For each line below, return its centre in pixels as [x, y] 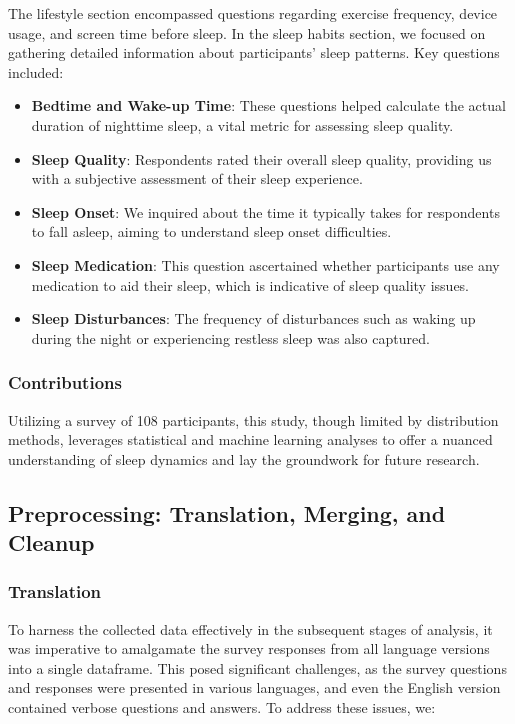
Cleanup [51, 542]
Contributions [65, 382]
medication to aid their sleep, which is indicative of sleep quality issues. [250, 284]
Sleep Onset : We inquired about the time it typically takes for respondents [265, 211]
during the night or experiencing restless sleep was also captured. [230, 337]
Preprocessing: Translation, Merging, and [227, 512]
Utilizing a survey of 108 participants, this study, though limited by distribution [253, 419]
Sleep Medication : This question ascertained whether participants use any [265, 264]
